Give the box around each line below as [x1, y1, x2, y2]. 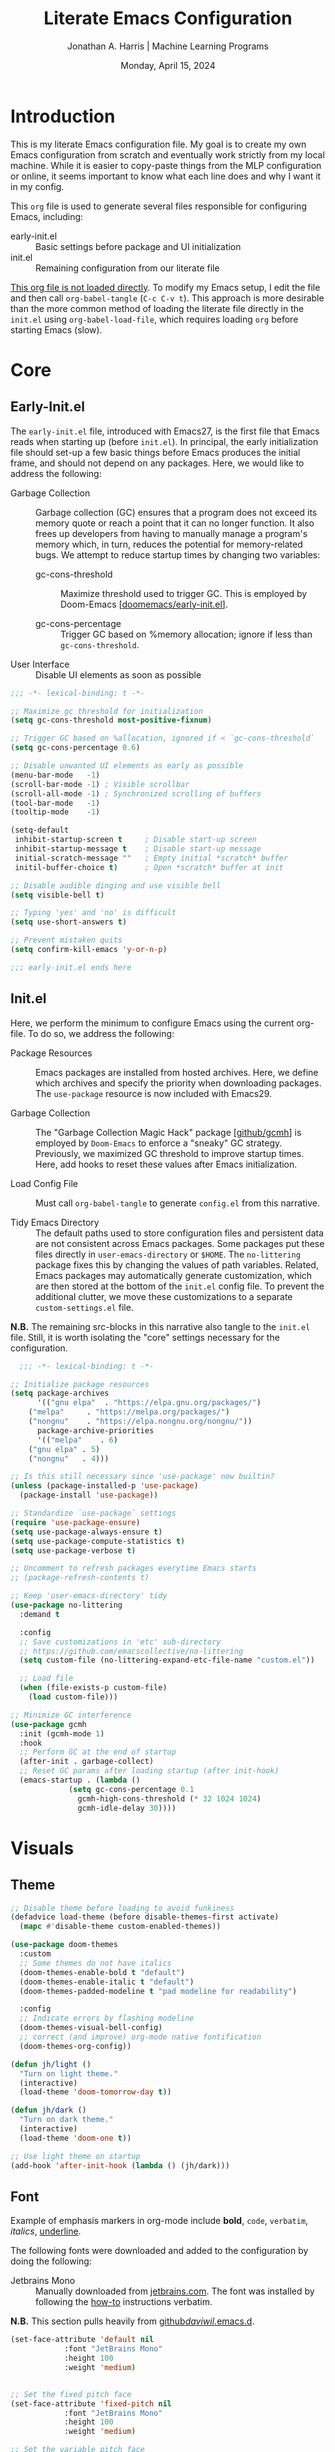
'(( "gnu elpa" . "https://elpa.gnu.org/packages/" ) [36, 1398, 262, 1408]
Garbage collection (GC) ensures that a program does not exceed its [35, 506, 318, 518]
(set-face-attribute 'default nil [10, 2335, 155, 2345]
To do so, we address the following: [28, 1027, 175, 1039]
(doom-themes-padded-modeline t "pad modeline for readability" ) [19, 1986, 298, 1996]
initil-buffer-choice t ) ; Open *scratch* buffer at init [14, 862, 284, 872]
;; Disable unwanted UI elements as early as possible [10, 761, 244, 771]
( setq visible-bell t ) [10, 890, 105, 900]
